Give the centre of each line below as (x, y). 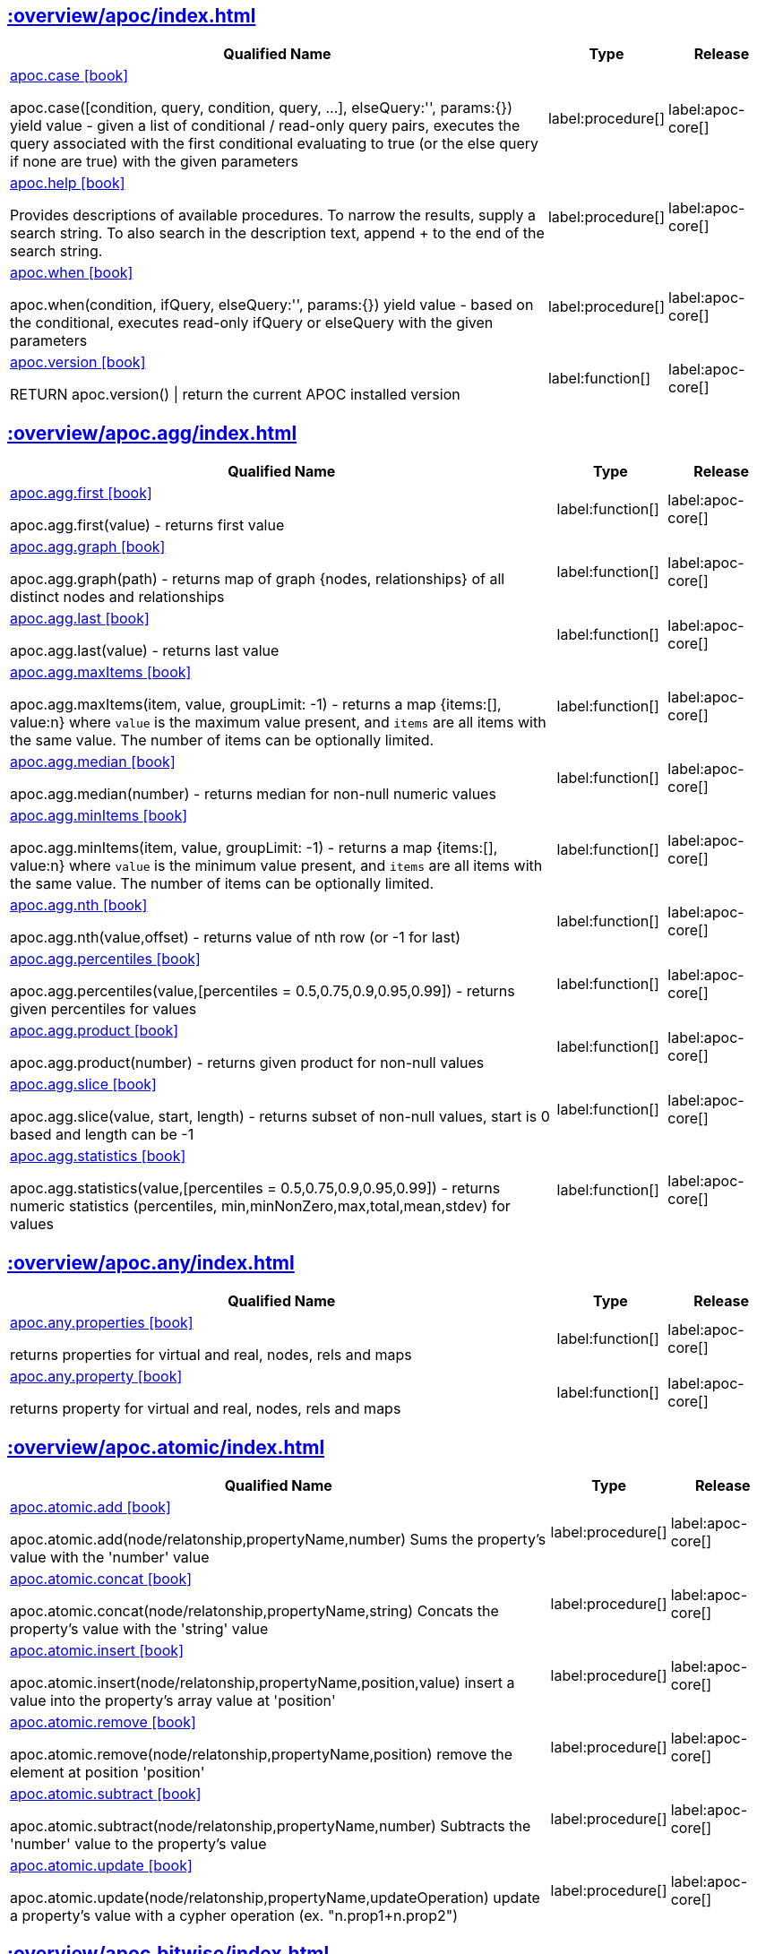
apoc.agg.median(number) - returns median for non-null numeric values (253, 794)
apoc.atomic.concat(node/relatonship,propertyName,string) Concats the (254, 1610)
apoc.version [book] (78, 362)
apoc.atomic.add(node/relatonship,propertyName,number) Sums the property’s (278, 1539)
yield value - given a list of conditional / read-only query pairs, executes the (265, 126)
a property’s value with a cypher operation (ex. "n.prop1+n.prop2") (234, 1915)
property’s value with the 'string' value (139, 1628)
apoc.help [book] (68, 183)
